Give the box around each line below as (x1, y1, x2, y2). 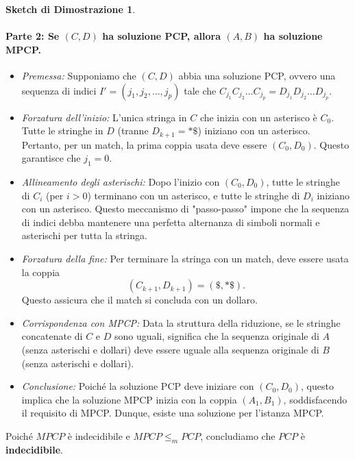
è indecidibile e (67, 428, 130, 443)
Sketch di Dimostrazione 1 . (5, 2, 136, 16)
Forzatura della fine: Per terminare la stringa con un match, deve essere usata (21, 251, 349, 265)
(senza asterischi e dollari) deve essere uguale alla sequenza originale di (21, 342, 319, 356)
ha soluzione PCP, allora (102, 29, 221, 43)
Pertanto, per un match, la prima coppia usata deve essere (21, 137, 267, 151)
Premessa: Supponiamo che (21, 68, 136, 82)
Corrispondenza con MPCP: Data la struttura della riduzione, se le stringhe (21, 315, 341, 330)
